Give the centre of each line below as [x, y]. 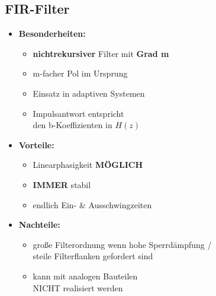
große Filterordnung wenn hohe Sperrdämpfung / [122, 244]
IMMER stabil [62, 184]
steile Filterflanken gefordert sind [93, 256]
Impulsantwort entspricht [78, 113]
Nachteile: [39, 225]
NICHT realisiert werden [78, 287]
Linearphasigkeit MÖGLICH [88, 165]
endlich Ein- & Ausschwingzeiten [92, 204]
